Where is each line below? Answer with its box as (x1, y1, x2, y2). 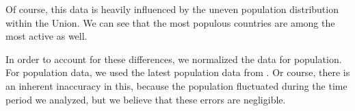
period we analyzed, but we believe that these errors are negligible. (5, 92, 286, 106)
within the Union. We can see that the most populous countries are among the (5, 15, 335, 29)
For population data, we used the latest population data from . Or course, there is (5, 65, 350, 79)
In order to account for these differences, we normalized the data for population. (5, 51, 342, 66)
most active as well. (5, 29, 88, 43)
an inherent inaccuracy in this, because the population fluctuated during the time (5, 78, 347, 92)
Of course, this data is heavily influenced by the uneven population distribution (5, 2, 339, 16)
